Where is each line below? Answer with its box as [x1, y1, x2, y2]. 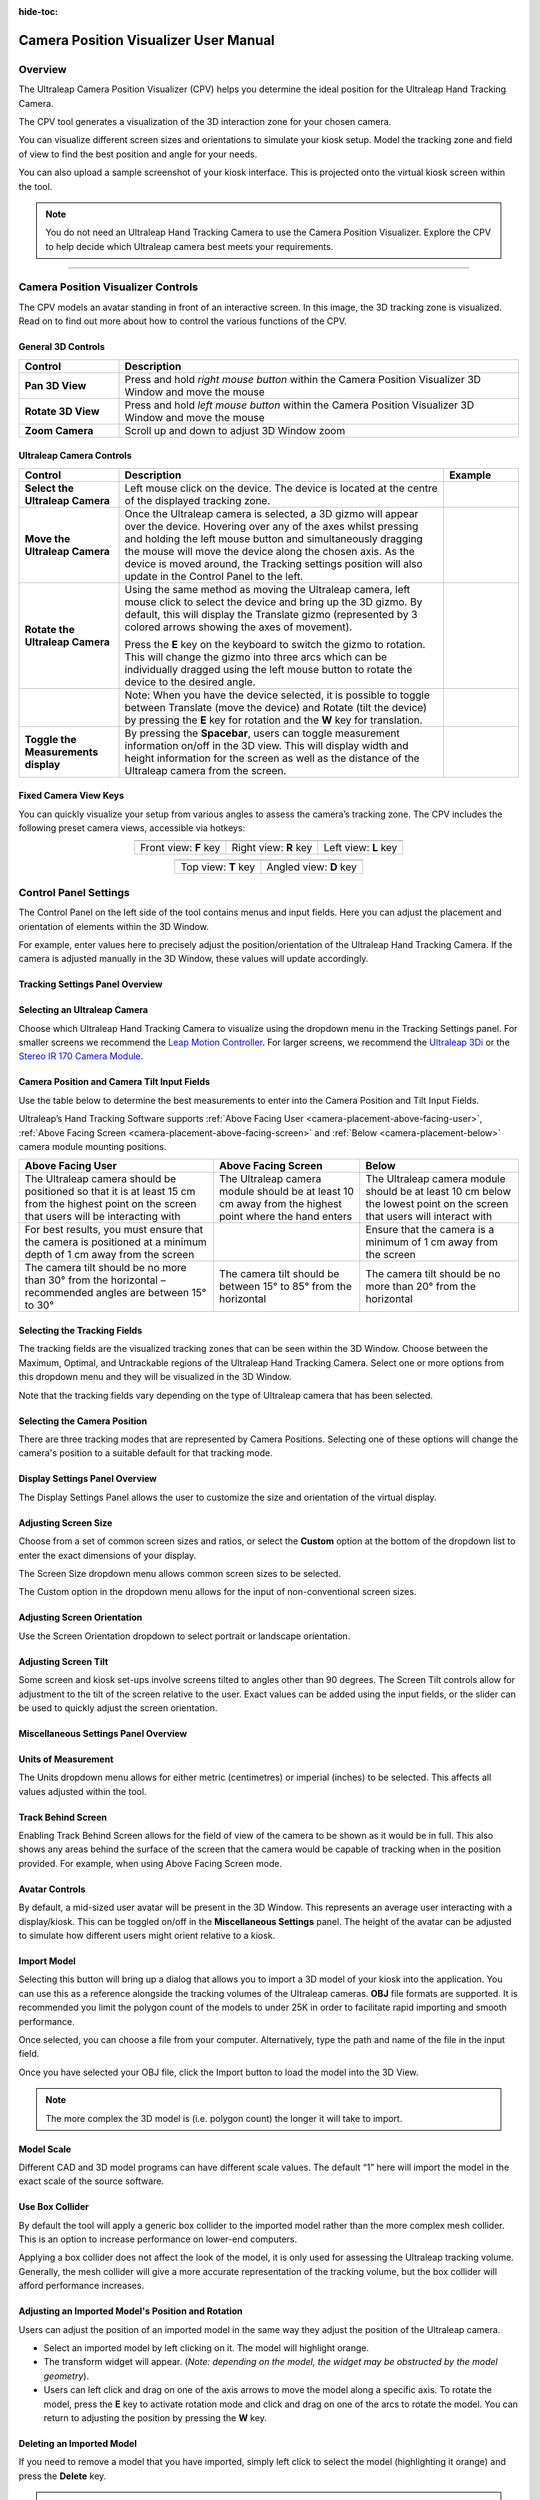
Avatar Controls [18, 1883, 86, 1895]
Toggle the [24, 732, 77, 746]
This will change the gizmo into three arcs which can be [124, 650, 388, 664]
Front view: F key [140, 841, 221, 855]
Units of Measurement [18, 1753, 114, 1765]
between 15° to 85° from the [218, 1280, 352, 1294]
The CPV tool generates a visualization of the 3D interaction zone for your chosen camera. [18, 115, 392, 127]
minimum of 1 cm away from [365, 1235, 499, 1249]
